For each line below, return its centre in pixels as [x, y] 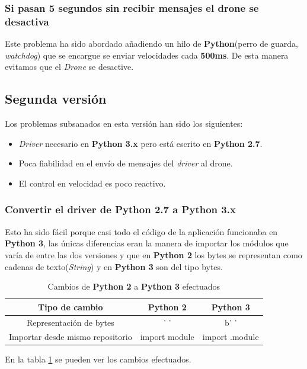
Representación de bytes [70, 322]
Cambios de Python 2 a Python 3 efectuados [134, 286]
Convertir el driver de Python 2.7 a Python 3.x [120, 209]
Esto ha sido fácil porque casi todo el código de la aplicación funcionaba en [141, 231]
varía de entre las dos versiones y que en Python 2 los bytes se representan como [153, 254]
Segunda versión [56, 99]
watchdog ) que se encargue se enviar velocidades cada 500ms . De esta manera [147, 55]
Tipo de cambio [71, 307]
